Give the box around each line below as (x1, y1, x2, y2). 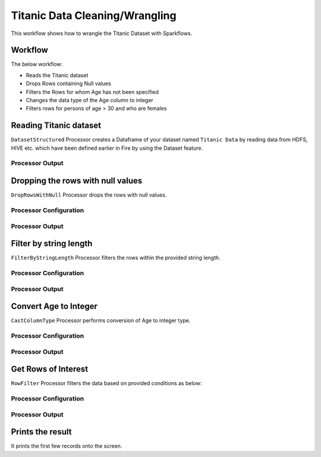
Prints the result (11, 427, 72, 437)
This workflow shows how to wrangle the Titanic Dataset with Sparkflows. (11, 30, 193, 37)
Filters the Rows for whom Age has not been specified (26, 88, 159, 95)
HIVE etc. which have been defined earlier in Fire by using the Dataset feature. (11, 144, 203, 152)
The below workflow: (11, 61, 63, 68)
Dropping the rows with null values (11, 176, 143, 186)
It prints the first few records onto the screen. (11, 443, 122, 450)
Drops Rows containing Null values (26, 80, 111, 87)
